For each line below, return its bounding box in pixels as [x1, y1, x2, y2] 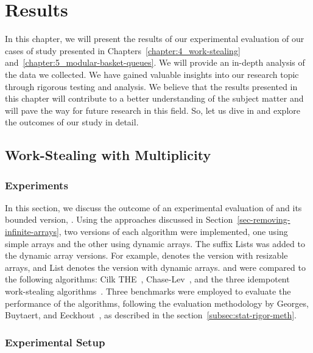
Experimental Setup [5, 334, 105, 349]
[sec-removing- [237, 213, 290, 226]
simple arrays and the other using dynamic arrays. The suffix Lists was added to [5, 237, 305, 250]
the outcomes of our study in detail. [5, 116, 139, 128]
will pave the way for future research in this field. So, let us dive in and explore [5, 103, 300, 116]
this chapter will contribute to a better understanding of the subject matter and [5, 92, 304, 105]
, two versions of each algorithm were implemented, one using [58, 225, 288, 238]
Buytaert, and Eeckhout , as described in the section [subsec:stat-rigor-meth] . [5, 309, 297, 321]
